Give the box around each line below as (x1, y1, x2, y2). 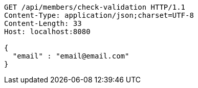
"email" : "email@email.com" (12, 52, 129, 60)
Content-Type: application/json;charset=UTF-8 (4, 11, 194, 19)
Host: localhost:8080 (4, 27, 91, 36)
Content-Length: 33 (4, 19, 82, 27)
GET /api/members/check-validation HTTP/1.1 (4, 3, 186, 11)
